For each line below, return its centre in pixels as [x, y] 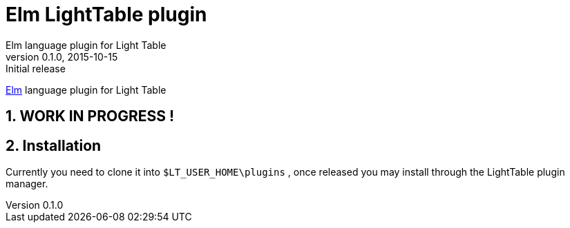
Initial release [36, 68]
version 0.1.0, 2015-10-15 [62, 56]
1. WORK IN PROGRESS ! [90, 116]
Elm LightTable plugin [106, 14]
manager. [27, 184]
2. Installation [54, 145]
